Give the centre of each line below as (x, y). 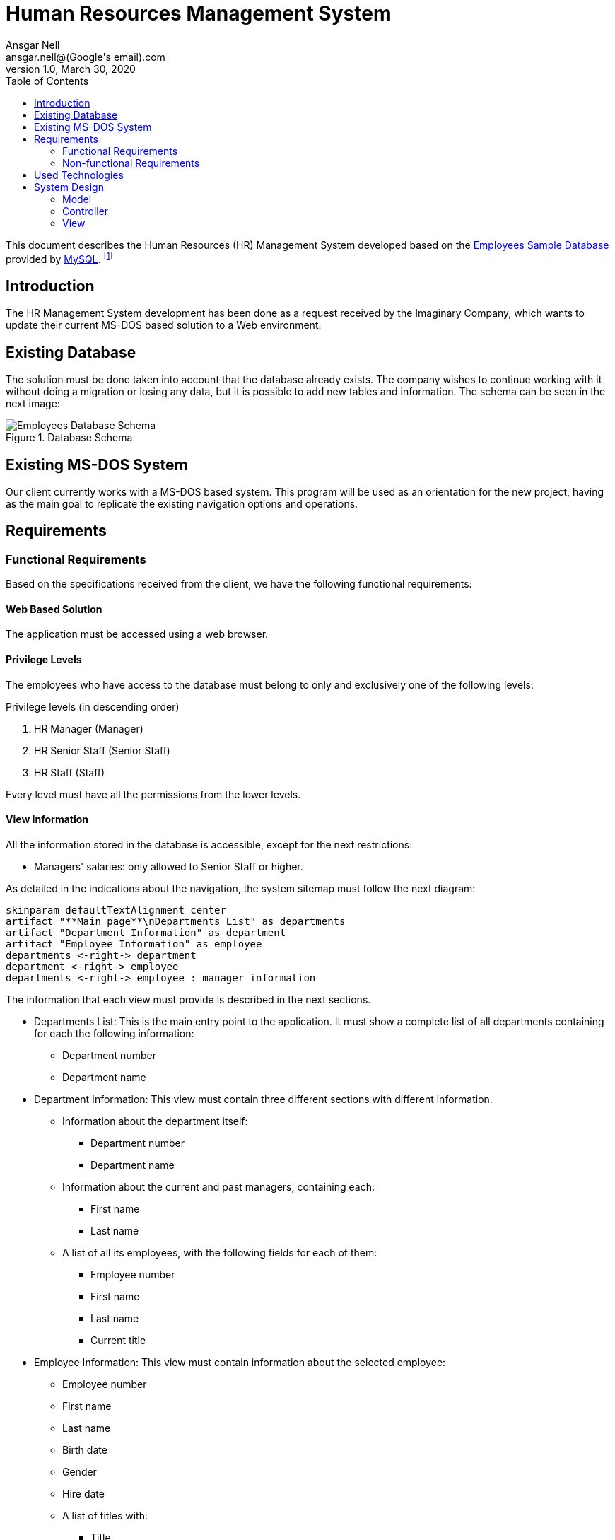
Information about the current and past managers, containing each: (218, 1186)
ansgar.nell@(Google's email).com (86, 57)
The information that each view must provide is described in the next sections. (188, 999)
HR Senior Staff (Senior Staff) (102, 750)
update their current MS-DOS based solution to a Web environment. (164, 325)
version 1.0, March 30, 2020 (71, 69)
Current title (118, 1340)
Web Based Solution (54, 609)
